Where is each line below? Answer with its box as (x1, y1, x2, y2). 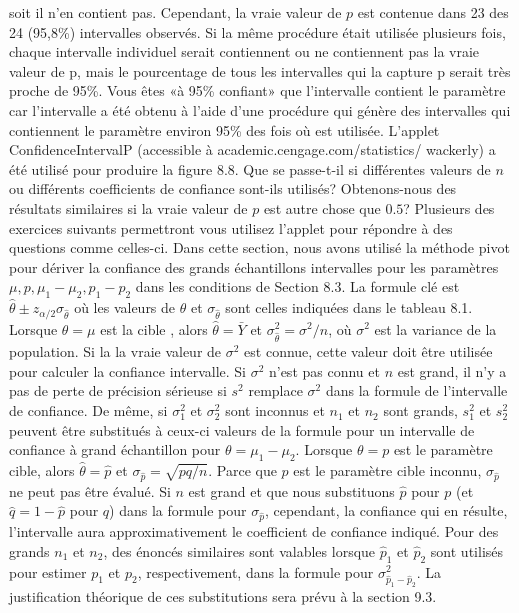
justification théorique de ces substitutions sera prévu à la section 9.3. (9, 586, 437, 607)
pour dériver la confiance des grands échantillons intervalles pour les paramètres (9, 256, 499, 277)
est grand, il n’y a (397, 360, 507, 381)
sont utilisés (430, 540, 504, 561)
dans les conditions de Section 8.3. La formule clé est (135, 276, 460, 297)
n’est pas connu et (268, 360, 380, 381)
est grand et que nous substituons (188, 480, 395, 501)
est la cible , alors (100, 318, 208, 339)
